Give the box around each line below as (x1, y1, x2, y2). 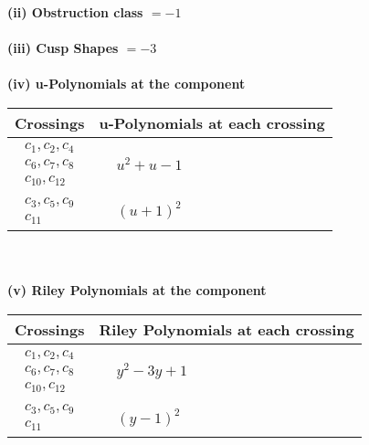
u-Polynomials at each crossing (99, 111, 325, 133)
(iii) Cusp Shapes (7, 38, 119, 58)
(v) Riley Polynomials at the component (7, 281, 267, 300)
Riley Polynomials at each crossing (99, 319, 354, 341)
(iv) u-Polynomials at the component (7, 74, 246, 93)
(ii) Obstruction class (7, 3, 143, 21)
